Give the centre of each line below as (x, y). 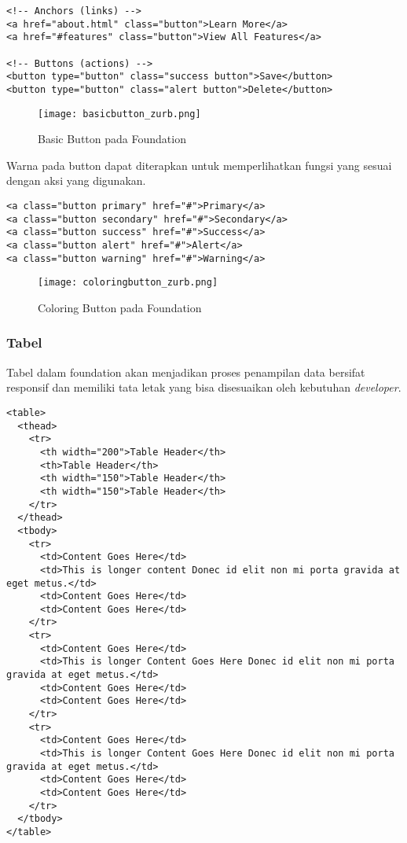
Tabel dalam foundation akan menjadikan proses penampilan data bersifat (186, 372)
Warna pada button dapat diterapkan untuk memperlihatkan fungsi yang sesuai (199, 165)
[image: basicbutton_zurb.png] (119, 114)
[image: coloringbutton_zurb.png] (128, 283)
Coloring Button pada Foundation (120, 307)
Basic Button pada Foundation (112, 139)
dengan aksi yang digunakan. (76, 180)
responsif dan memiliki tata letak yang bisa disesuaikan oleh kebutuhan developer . (204, 387)
